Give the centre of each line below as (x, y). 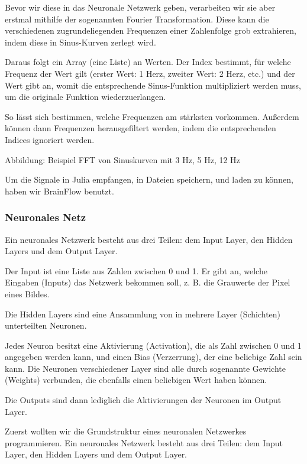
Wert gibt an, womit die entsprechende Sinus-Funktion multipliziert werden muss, (153, 85)
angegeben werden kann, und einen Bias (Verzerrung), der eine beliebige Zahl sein (153, 357)
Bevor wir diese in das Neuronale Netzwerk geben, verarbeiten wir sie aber (140, 7)
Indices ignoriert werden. (50, 139)
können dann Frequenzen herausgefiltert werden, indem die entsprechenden (140, 128)
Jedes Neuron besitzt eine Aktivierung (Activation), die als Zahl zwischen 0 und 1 (153, 345)
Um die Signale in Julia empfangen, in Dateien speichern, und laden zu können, (149, 179)
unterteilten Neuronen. (46, 325)
